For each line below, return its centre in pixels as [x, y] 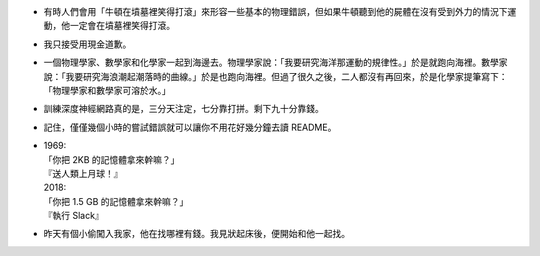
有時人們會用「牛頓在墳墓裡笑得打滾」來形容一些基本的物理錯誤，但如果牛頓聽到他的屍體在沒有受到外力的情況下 [275, 11]
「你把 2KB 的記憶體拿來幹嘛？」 [111, 159]
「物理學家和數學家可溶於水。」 [107, 90]
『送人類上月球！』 [83, 173]
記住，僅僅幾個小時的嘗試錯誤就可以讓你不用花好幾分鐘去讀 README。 [190, 127]
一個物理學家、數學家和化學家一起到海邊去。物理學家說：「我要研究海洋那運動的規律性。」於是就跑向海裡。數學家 [275, 62]
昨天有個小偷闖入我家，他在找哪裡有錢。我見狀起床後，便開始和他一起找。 [196, 234]
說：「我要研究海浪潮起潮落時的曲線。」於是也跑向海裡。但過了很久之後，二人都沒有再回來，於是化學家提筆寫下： [275, 76]
